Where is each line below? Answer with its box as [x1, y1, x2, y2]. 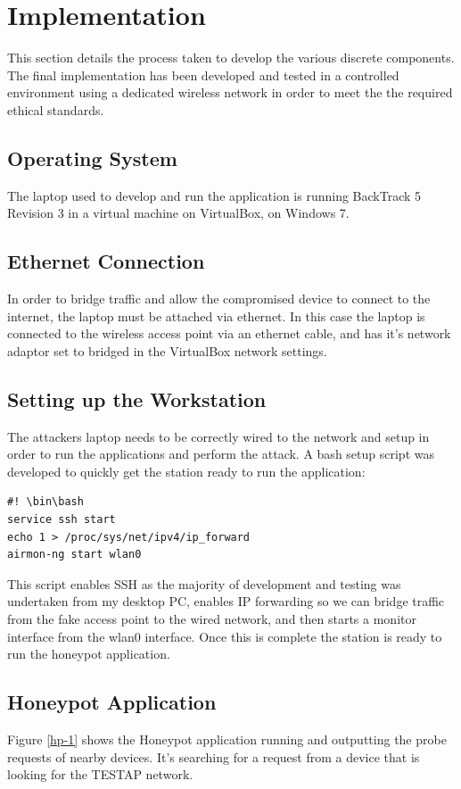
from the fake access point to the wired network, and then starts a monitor [7, 610, 416, 628]
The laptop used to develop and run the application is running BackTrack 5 [7, 186, 422, 204]
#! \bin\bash [7, 495, 84, 509]
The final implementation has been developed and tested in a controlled [7, 65, 399, 84]
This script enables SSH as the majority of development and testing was [7, 574, 401, 593]
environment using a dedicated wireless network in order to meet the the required [7, 83, 453, 102]
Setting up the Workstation [7, 385, 267, 412]
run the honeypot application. [7, 644, 170, 663]
